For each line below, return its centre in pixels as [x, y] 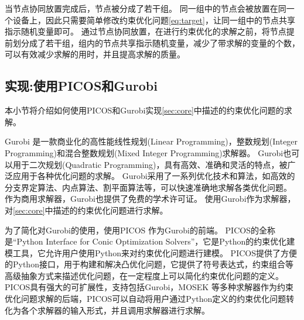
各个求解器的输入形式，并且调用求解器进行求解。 [115, 310]
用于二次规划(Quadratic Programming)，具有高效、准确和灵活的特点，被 [150, 164]
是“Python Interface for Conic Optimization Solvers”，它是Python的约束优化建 [150, 241]
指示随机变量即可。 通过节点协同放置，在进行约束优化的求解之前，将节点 [146, 31]
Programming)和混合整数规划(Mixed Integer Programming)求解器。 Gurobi [144, 152]
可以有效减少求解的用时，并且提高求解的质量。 [95, 54]
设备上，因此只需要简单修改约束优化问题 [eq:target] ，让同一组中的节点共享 [154, 20]
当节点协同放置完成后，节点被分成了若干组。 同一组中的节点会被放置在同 [146, 8]
